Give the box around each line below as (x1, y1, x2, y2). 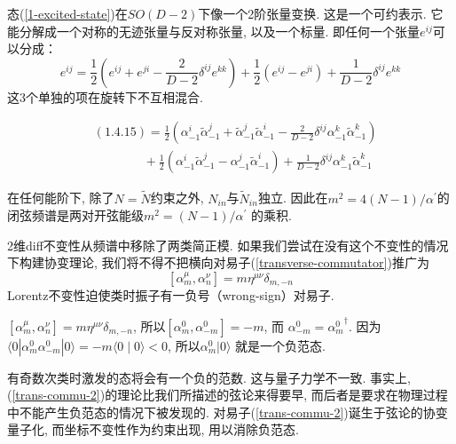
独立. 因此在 (257, 188, 328, 207)
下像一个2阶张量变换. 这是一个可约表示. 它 (198, 4, 444, 22)
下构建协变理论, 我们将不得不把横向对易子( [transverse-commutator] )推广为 (7, 253, 429, 272)
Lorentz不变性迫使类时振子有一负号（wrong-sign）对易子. (7, 286, 334, 305)
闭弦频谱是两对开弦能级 (7, 206, 144, 225)
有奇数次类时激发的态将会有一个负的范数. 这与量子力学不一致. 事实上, (7, 368, 411, 386)
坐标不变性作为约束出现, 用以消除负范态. (64, 420, 299, 439)
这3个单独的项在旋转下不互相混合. (7, 87, 203, 106)
